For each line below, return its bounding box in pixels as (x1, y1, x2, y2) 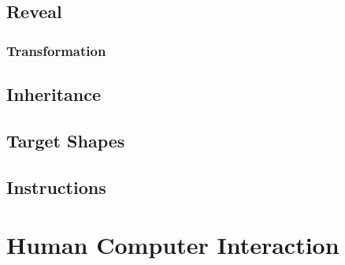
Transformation (6, 40, 106, 60)
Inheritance (6, 82, 102, 106)
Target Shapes (6, 128, 125, 152)
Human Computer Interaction (6, 229, 339, 261)
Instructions (6, 174, 106, 199)
